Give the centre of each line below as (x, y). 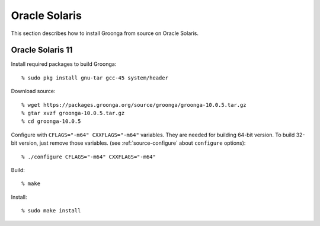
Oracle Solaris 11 (42, 50)
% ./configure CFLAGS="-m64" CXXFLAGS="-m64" (89, 157)
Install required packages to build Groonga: (64, 64)
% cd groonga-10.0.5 (51, 121)
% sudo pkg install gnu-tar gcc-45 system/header (95, 78)
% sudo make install (51, 211)
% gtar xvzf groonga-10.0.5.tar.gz (73, 113)
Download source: (33, 91)
